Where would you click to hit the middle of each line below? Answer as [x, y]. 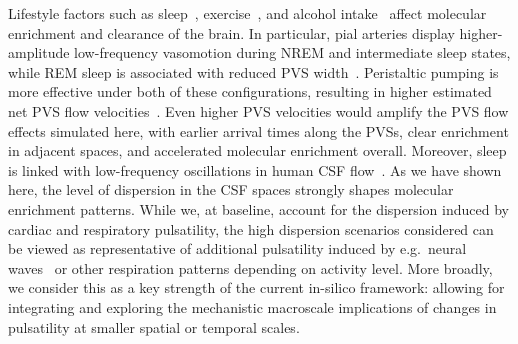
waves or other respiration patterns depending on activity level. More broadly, [250, 267]
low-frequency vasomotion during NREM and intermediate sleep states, [292, 52]
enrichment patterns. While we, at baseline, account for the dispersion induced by [258, 208]
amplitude [39, 52]
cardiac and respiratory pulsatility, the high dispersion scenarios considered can [251, 228]
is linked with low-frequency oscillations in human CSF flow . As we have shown [255, 169]
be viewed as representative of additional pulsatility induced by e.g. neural [237, 248]
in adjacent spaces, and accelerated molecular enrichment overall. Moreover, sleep [257, 150]
